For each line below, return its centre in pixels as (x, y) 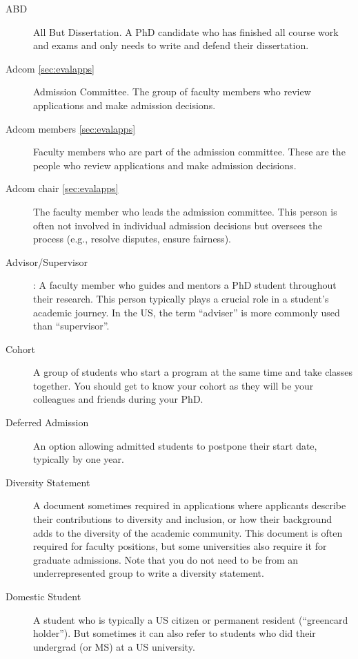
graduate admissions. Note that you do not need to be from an (166, 559)
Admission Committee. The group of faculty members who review (172, 92)
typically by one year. (79, 459)
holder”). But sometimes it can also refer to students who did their (175, 633)
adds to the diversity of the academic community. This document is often (188, 532)
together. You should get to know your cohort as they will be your (173, 385)
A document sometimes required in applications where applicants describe (190, 505)
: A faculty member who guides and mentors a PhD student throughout (185, 285)
